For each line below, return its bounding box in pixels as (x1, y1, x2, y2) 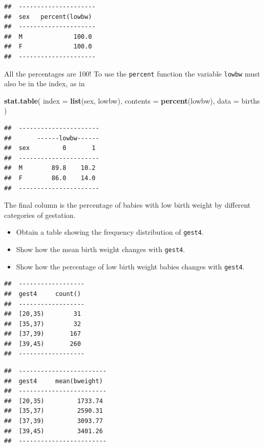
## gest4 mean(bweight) (4, 377, 103, 385)
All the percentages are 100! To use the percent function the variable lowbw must (4, 68, 260, 79)
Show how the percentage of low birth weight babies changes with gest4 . (16, 261, 245, 271)
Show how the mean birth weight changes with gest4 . (16, 244, 185, 254)
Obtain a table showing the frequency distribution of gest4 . (16, 227, 204, 237)
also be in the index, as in (4, 78, 85, 89)
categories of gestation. (4, 209, 76, 220)
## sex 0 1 (4, 144, 95, 152)
